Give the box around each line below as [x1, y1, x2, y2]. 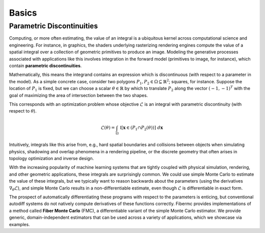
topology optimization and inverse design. [9, 155, 94, 161]
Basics [9, 7, 37, 18]
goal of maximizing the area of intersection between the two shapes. [9, 92, 148, 98]
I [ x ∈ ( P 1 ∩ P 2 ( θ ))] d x [119, 125, 163, 132]
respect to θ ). [9, 108, 37, 114]
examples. [9, 221, 30, 227]
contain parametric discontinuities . [9, 63, 82, 69]
